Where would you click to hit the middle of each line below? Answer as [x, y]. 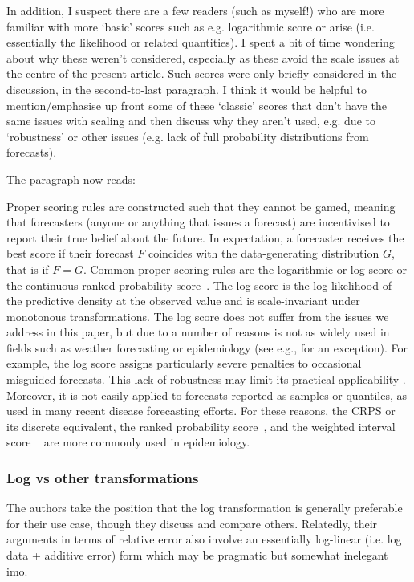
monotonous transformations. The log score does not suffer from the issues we [198, 316]
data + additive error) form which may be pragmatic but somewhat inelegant [197, 555]
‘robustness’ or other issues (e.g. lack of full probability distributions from [188, 136]
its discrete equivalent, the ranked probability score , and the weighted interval [201, 426]
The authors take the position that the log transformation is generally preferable [205, 508]
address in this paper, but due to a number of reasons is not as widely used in [198, 332]
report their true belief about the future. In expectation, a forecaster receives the [205, 237]
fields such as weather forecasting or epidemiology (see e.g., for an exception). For [207, 347]
